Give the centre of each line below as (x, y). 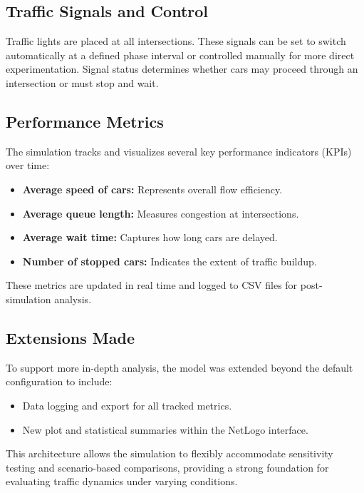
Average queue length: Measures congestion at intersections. (161, 213)
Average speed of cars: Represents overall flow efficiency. (152, 189)
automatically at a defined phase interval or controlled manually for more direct (180, 55)
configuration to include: (59, 381)
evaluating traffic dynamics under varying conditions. (122, 481)
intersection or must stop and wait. (82, 82)
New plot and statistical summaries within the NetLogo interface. (165, 429)
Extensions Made (70, 337)
